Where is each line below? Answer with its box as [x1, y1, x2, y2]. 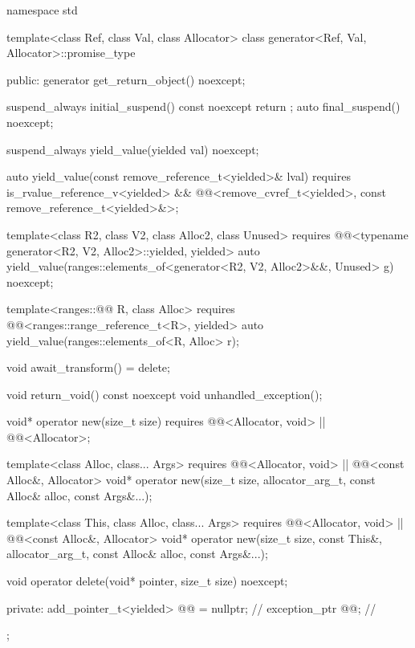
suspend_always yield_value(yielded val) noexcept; [6, 141, 259, 157]
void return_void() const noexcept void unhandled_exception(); [6, 385, 323, 402]
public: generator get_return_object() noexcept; [6, 71, 246, 88]
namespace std [6, 2, 78, 18]
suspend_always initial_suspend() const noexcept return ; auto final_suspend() [6, 98, 401, 115]
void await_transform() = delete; [6, 359, 170, 376]
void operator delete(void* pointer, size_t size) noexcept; [6, 573, 288, 589]
